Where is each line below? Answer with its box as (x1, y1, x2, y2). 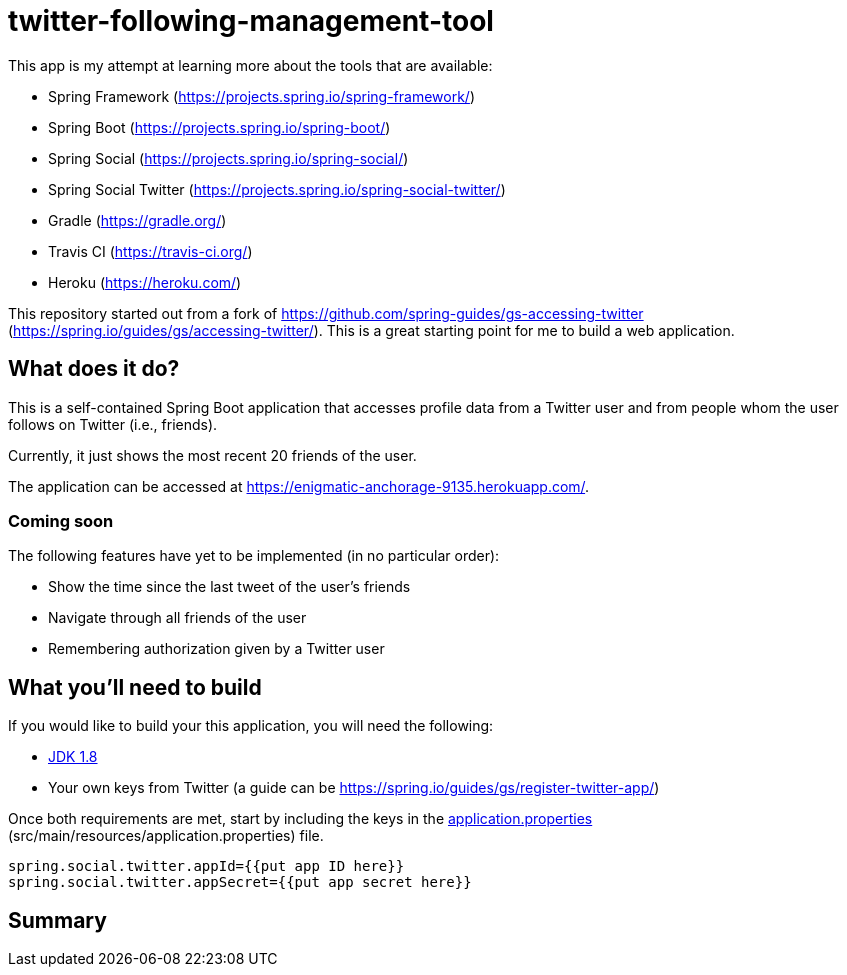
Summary (8, 907, 107, 933)
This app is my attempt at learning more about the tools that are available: (8, 56, 493, 74)
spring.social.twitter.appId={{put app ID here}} (8, 858, 405, 875)
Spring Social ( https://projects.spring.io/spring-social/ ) (48, 149, 409, 167)
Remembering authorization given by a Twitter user (48, 640, 385, 658)
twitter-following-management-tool (8, 4, 494, 38)
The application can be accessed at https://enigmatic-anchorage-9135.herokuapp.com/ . (8, 477, 590, 495)
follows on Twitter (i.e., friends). (8, 415, 218, 433)
